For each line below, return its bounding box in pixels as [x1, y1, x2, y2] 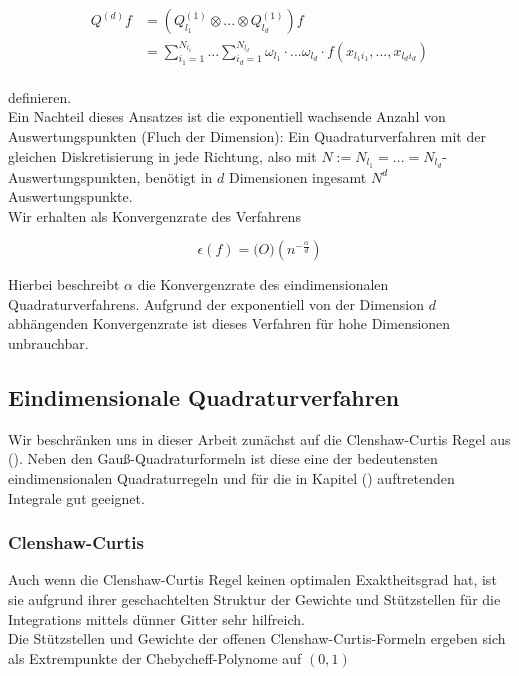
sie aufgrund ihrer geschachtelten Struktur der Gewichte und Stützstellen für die [8, 589, 501, 610]
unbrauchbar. [8, 333, 89, 354]
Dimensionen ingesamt [229, 166, 367, 187]
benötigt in [145, 166, 213, 187]
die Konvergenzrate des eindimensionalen [137, 274, 389, 295]
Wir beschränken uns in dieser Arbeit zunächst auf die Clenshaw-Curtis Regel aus [8, 428, 511, 449]
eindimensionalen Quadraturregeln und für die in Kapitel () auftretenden [8, 468, 455, 489]
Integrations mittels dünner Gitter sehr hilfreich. [8, 608, 305, 629]
